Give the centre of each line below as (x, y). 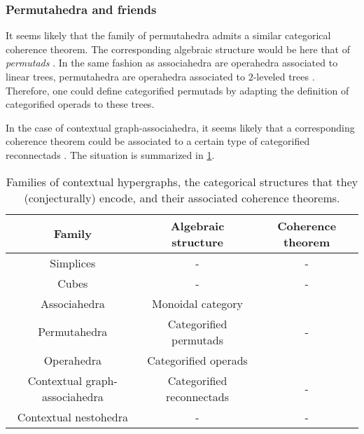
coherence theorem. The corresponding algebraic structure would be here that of (178, 49)
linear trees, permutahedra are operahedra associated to (125, 76)
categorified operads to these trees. (80, 104)
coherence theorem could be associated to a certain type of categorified (158, 141)
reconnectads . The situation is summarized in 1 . (110, 154)
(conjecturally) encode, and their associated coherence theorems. (182, 197)
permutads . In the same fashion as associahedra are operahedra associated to (172, 63)
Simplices (73, 262)
